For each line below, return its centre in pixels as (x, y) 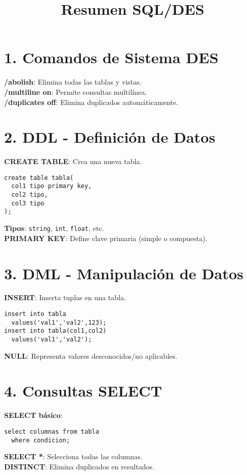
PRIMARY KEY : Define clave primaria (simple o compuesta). (106, 238)
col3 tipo (28, 203)
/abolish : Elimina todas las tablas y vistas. (73, 82)
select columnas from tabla (52, 432)
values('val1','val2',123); (59, 322)
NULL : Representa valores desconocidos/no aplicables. (91, 355)
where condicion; (41, 440)
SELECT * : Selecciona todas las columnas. (73, 456)
